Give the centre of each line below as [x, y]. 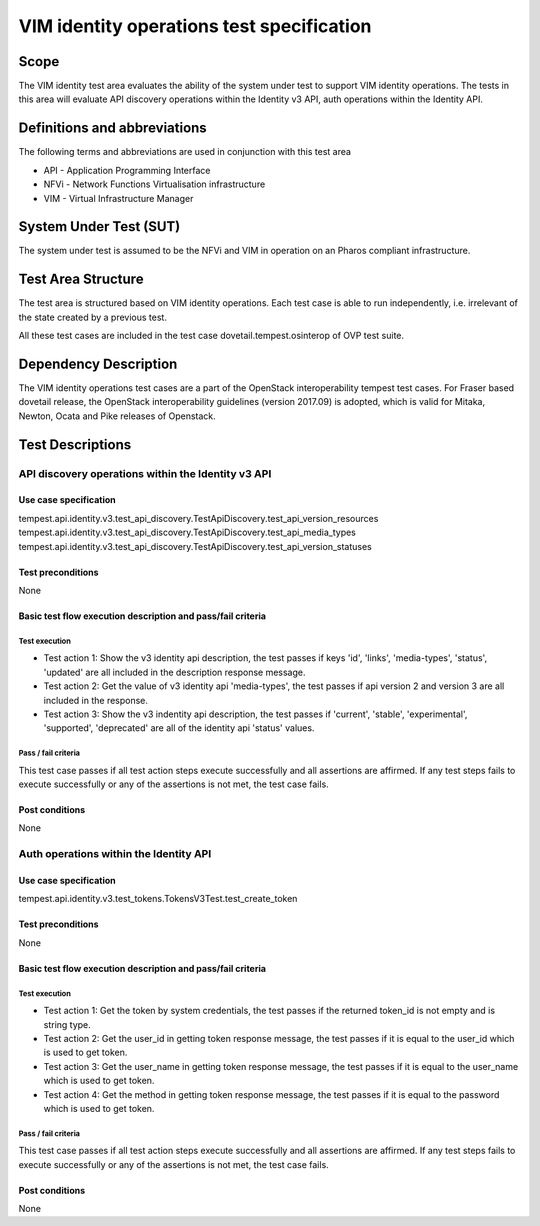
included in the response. [96, 700]
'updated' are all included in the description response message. [174, 672]
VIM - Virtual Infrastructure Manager [118, 198]
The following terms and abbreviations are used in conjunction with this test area [185, 152]
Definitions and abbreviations [112, 128]
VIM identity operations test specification [195, 26]
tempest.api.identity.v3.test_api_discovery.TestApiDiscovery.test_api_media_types [187, 532]
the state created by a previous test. [92, 317]
